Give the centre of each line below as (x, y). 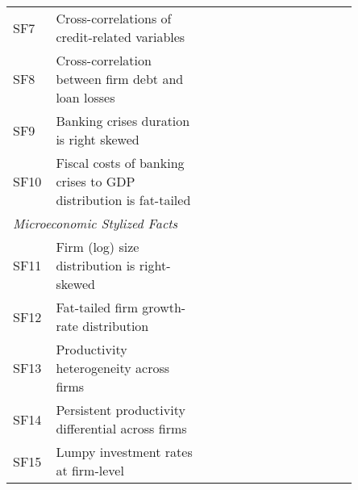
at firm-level (90, 470)
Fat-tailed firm (97, 307)
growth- (164, 307)
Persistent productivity (121, 410)
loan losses (85, 97)
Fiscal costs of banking (120, 163)
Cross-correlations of (114, 18)
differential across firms (121, 428)
